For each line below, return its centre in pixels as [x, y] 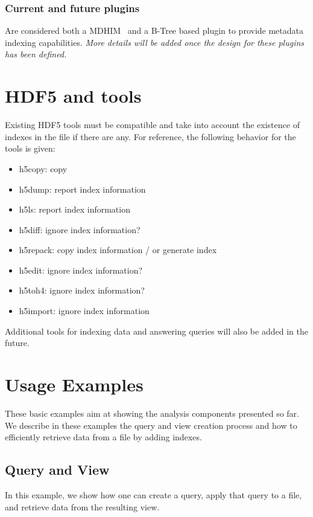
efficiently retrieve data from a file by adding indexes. [103, 437]
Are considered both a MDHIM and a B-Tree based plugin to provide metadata [154, 31]
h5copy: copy [43, 168]
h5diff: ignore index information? [80, 229]
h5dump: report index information [82, 189]
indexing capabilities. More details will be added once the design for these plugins [155, 42]
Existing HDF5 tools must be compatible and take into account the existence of [152, 125]
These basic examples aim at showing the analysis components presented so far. [152, 413]
